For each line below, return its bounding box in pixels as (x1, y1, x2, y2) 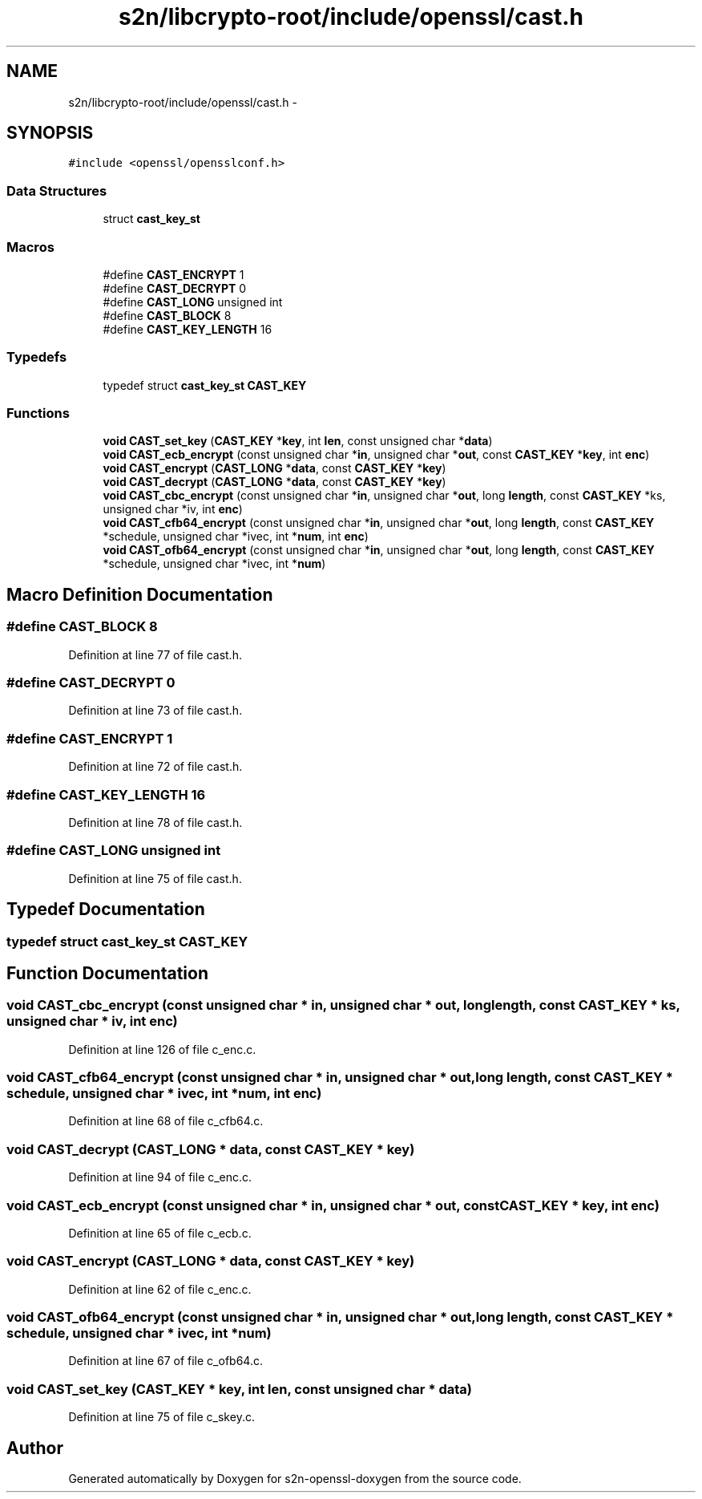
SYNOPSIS (6, 123, 94, 144)
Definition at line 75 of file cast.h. (68, 871, 242, 885)
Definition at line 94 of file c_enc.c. (68, 1170, 252, 1185)
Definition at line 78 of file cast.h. (68, 815, 243, 829)
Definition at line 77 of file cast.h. (68, 647, 242, 662)
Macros (6, 238, 54, 255)
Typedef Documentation (6, 899, 205, 920)
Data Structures (6, 182, 107, 199)
